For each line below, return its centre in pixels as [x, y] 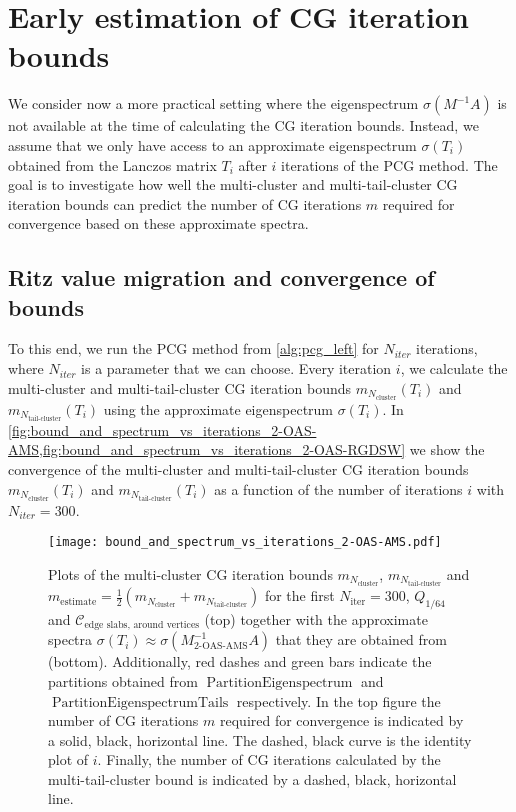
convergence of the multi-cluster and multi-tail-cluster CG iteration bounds [238, 469]
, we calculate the [454, 368]
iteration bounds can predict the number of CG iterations [185, 203]
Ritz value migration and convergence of [221, 277]
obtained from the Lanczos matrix [112, 164]
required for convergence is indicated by [342, 720]
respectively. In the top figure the [338, 700]
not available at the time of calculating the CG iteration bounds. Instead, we [243, 125]
